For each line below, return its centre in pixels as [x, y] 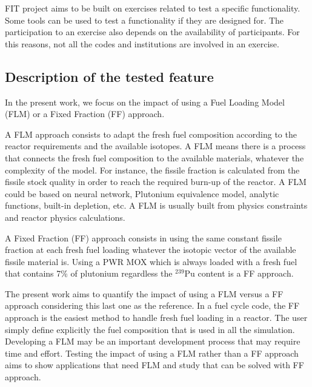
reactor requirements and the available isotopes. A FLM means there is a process [155, 146]
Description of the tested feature [109, 76]
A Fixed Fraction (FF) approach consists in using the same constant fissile [143, 237]
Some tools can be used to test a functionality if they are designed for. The [144, 20]
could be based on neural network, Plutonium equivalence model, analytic [142, 193]
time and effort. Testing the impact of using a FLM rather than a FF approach [152, 353]
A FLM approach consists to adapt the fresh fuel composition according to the [151, 134]
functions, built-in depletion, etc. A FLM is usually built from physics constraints [156, 205]
